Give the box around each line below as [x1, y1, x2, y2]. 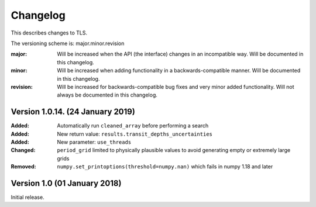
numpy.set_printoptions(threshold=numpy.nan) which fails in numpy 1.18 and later [57, 163, 273, 170]
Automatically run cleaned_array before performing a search [57, 122, 209, 129]
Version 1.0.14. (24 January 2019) [11, 107, 136, 117]
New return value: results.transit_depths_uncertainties [57, 130, 213, 137]
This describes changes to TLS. [11, 29, 88, 36]
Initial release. [11, 194, 44, 201]
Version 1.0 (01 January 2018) [11, 178, 122, 188]
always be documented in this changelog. [57, 91, 158, 99]
